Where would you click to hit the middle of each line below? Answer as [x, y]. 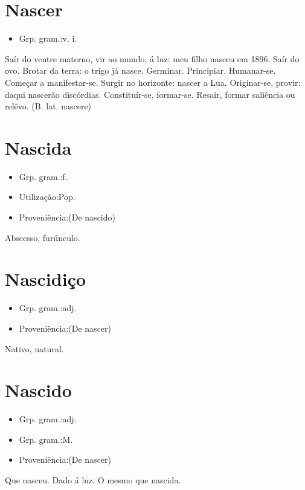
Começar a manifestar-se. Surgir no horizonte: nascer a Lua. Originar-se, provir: [153, 82]
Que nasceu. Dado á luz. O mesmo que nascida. [93, 480]
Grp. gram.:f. [43, 176]
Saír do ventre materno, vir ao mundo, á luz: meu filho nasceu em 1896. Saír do [152, 58]
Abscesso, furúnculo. [43, 237]
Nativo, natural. [34, 348]
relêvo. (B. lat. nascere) [48, 106]
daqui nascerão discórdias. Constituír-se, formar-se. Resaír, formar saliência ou [150, 94]
